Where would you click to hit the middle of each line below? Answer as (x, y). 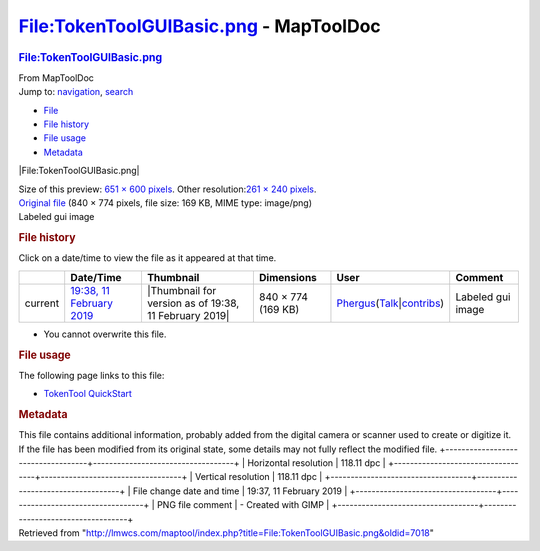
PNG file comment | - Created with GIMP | (243, 505)
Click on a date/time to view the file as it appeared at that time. (147, 258)
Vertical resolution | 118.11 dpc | (259, 477)
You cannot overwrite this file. (105, 334)
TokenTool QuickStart (87, 394)
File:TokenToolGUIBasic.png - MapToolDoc (200, 26)
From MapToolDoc (56, 77)
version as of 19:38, (193, 303)
